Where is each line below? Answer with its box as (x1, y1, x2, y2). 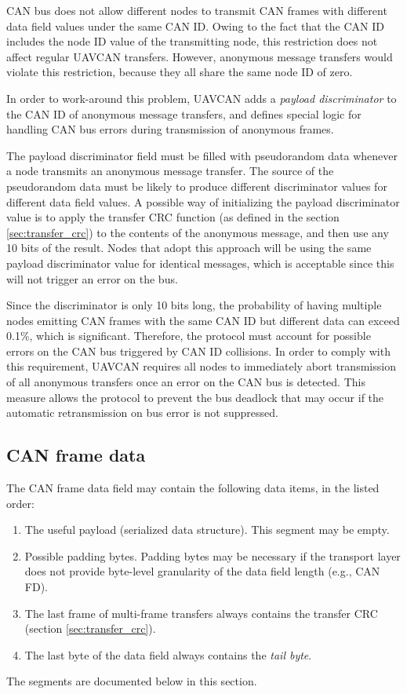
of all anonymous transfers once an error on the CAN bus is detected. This (6, 374, 365, 390)
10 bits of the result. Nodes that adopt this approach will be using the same (6, 239, 372, 256)
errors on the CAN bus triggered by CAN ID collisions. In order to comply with (6, 342, 391, 359)
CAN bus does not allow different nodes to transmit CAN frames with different (6, 2, 387, 18)
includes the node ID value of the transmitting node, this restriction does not (6, 33, 378, 49)
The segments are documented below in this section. (6, 673, 257, 689)
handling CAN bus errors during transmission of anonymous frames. (6, 121, 334, 137)
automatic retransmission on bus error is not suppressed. (6, 404, 278, 421)
